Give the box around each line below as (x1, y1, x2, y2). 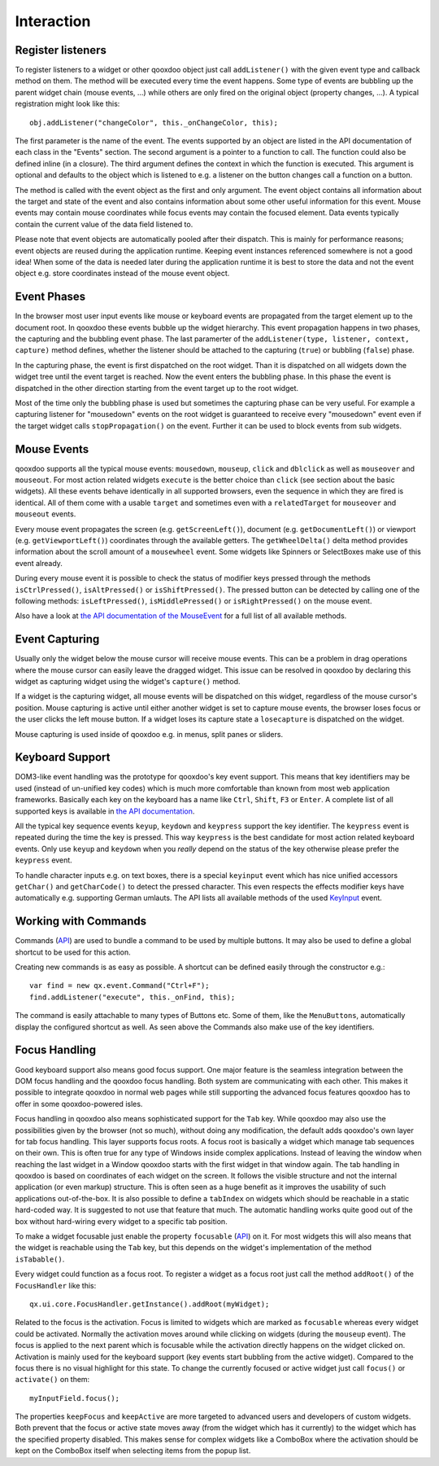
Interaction (15, 12, 91, 30)
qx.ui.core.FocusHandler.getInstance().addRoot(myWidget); (29, 1299, 270, 1309)
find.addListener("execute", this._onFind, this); (29, 992, 236, 1002)
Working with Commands (15, 915, 147, 928)
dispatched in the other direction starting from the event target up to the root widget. (15, 383, 299, 393)
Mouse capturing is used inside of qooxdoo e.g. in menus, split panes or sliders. (15, 729, 284, 739)
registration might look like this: (15, 99, 120, 109)
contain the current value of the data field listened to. (15, 219, 193, 229)
